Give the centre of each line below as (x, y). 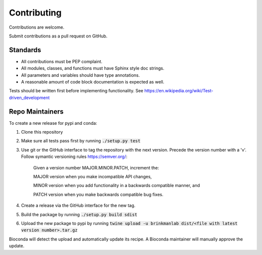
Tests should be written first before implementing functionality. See (76, 91)
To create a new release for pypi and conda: (53, 123)
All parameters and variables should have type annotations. (81, 75)
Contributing (35, 13)
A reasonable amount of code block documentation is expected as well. (93, 82)
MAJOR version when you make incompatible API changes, (93, 177)
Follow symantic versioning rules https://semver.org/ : (74, 157)
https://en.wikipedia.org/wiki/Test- (179, 91)
